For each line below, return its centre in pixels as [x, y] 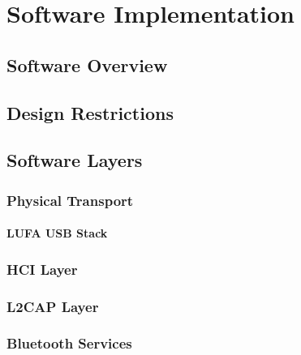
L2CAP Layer [53, 306]
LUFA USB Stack [57, 233]
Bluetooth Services [69, 343]
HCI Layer [42, 269]
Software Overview [87, 64]
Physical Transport [70, 200]
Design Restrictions [90, 112]
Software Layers [75, 160]
